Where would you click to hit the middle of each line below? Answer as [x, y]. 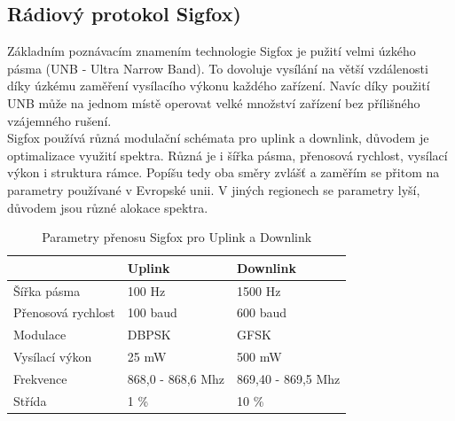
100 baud [152, 312]
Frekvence [40, 378]
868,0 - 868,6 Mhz [176, 378]
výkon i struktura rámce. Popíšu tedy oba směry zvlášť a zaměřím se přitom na [224, 172]
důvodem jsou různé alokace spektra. [108, 207]
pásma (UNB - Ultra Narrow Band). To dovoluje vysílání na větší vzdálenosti [218, 68]
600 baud [262, 312]
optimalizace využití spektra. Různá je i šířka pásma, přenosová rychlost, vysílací [227, 155]
